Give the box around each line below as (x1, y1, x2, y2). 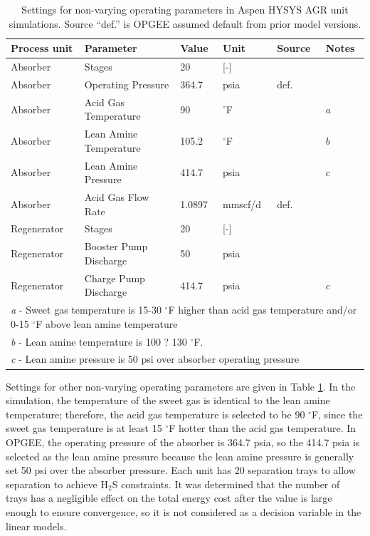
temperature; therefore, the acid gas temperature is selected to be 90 (6, 406, 305, 421)
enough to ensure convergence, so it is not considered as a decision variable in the (6, 504, 361, 519)
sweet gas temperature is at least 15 (6, 421, 162, 435)
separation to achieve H (6, 476, 108, 491)
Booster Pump (84, 239, 148, 254)
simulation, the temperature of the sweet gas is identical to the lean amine (6, 393, 330, 408)
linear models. (6, 518, 67, 533)
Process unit (11, 41, 73, 56)
